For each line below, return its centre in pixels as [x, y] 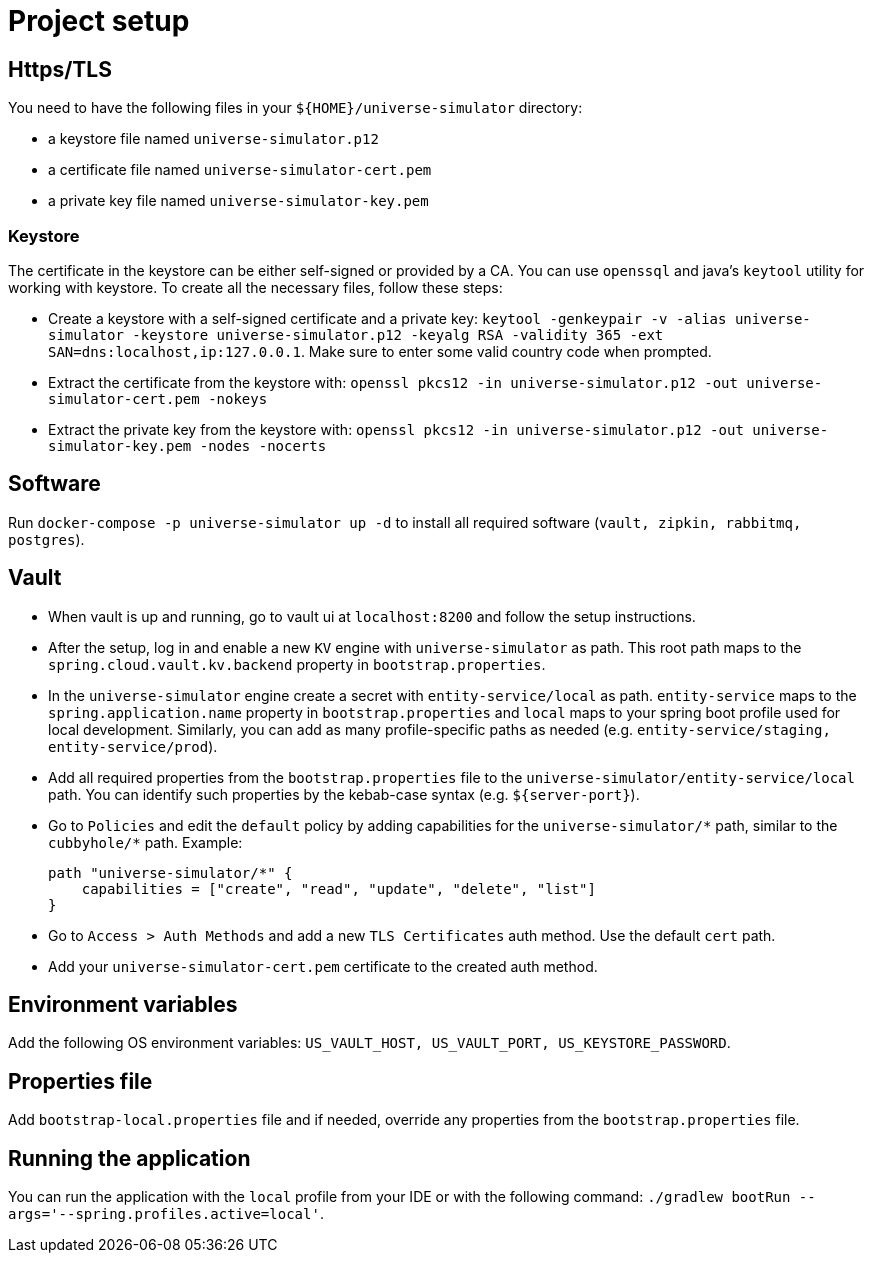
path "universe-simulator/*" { [170, 872]
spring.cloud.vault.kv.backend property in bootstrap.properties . [297, 664]
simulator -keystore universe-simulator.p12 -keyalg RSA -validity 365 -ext [356, 334]
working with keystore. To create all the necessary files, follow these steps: [255, 287]
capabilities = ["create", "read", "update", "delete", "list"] [338, 888]
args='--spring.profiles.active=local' [164, 1214]
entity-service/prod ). [133, 746]
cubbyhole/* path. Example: [145, 842]
